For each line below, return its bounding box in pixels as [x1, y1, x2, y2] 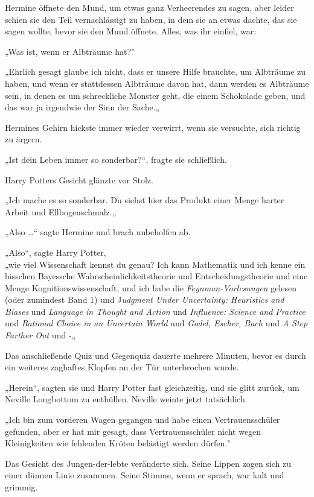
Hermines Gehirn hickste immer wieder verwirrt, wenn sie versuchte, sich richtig [5, 121, 301, 133]
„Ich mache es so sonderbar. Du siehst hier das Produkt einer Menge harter [5, 194, 284, 206]
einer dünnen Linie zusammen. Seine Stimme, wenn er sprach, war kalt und [5, 469, 284, 481]
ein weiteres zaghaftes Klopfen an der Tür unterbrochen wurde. [5, 361, 239, 373]
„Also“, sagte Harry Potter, [5, 245, 106, 258]
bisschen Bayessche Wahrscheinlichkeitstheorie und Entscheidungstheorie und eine [5, 270, 308, 282]
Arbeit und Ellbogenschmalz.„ [5, 205, 117, 218]
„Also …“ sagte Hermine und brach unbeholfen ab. [5, 226, 191, 238]
